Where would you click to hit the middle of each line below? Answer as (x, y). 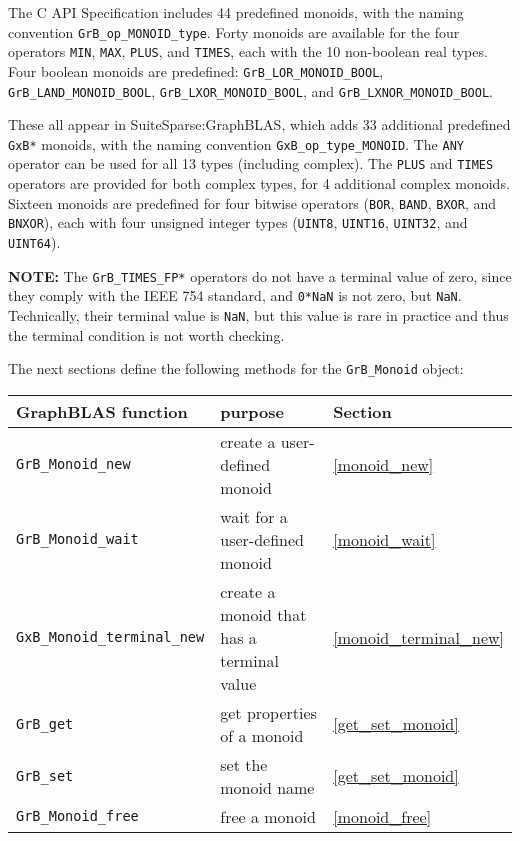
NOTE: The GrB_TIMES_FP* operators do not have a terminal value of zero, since (260, 275)
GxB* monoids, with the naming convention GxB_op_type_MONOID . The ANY (236, 143)
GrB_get (45, 723)
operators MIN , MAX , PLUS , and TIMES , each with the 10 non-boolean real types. (248, 51)
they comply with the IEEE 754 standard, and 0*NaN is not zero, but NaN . (235, 295)
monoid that (263, 614)
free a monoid (268, 816)
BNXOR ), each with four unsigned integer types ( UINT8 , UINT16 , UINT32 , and (238, 222)
